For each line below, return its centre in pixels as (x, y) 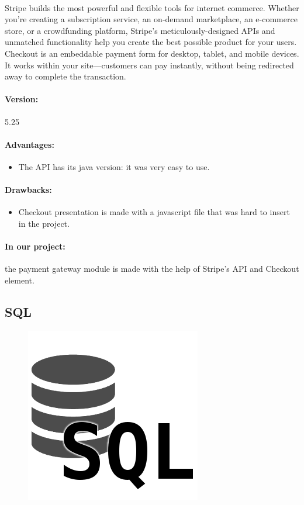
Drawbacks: (28, 190)
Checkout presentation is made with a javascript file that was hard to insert (154, 212)
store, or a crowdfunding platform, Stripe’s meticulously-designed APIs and (140, 30)
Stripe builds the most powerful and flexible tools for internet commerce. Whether (152, 7)
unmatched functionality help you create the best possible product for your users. (151, 42)
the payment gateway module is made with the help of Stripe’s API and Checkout (152, 269)
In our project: (35, 246)
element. (20, 280)
